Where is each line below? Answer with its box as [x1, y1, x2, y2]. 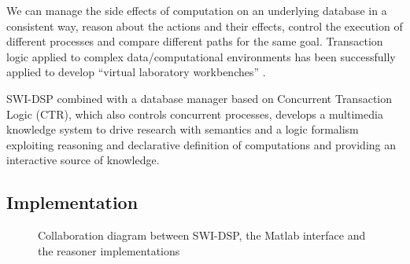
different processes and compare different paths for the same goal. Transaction [6, 33, 383, 49]
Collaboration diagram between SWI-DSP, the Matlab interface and [38, 227, 366, 244]
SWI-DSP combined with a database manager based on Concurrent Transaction [6, 90, 393, 106]
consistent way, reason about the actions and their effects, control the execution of [6, 17, 403, 34]
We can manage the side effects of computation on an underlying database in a [6, 2, 387, 18]
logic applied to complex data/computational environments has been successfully [6, 48, 396, 64]
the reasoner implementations [38, 242, 180, 258]
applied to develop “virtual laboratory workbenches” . [6, 64, 266, 80]
